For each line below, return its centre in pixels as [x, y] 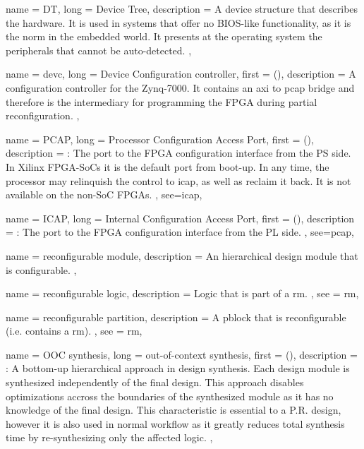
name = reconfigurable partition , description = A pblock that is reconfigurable [176, 317]
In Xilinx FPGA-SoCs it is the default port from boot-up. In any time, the [168, 166]
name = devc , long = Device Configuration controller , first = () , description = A [181, 74]
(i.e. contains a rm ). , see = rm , [74, 331]
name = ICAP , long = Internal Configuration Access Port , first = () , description [180, 218]
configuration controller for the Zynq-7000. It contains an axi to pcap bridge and [180, 87]
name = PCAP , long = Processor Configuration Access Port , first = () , [160, 139]
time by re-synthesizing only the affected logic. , [109, 437]
